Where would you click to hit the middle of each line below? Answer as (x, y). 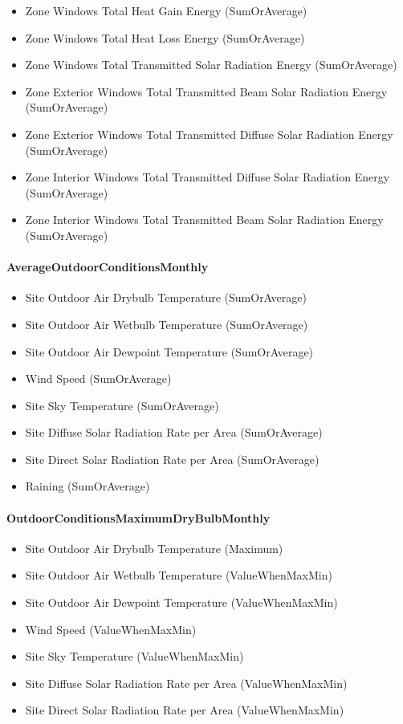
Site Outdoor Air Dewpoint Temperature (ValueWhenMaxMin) (181, 602)
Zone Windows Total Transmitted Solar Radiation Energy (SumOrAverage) (211, 65)
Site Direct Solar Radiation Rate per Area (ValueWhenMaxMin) (185, 710)
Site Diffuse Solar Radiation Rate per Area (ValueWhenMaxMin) (186, 683)
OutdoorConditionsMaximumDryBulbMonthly (138, 517)
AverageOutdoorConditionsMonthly (108, 267)
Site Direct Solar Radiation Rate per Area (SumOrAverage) (172, 459)
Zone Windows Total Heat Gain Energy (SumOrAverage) (166, 10)
